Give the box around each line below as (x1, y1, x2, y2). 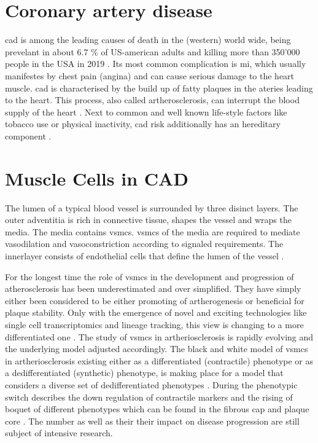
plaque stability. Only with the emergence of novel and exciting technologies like (5, 306, 307, 319)
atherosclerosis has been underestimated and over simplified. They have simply (5, 282, 301, 295)
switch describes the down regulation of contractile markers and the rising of (5, 390, 293, 403)
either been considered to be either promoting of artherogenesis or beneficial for (5, 294, 304, 307)
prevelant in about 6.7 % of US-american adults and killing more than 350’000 (5, 45, 300, 58)
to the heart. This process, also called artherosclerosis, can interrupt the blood (5, 93, 300, 106)
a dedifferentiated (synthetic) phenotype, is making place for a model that (5, 366, 284, 379)
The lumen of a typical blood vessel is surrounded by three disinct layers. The (5, 201, 298, 214)
